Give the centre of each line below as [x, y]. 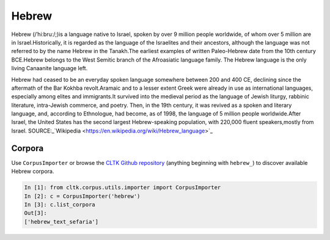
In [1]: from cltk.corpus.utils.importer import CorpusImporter [123, 187]
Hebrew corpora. [33, 172]
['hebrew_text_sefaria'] [61, 222]
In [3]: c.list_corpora [60, 204]
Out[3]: [35, 213]
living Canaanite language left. [50, 68]
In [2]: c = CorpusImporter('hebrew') [82, 196]
